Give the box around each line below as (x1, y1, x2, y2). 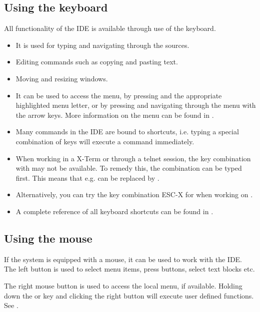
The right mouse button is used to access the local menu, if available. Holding (4, 280, 242, 291)
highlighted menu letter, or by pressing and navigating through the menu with (15, 100, 256, 110)
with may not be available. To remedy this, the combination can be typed (15, 163, 242, 173)
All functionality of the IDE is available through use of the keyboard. (4, 23, 216, 33)
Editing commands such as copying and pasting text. (15, 56, 178, 67)
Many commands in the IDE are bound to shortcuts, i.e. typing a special (15, 126, 239, 137)
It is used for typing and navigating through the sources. (15, 39, 189, 50)
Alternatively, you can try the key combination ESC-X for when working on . (15, 189, 253, 200)
